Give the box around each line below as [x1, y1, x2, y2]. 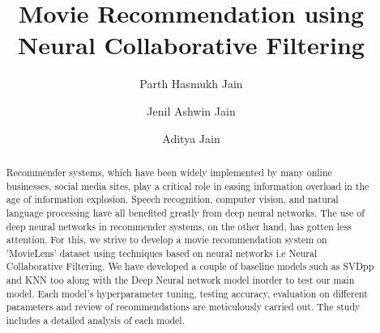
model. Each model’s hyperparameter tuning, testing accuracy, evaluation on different [6, 286, 368, 300]
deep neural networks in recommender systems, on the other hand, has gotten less [6, 219, 352, 233]
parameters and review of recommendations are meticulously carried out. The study [6, 300, 361, 314]
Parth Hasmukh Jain [139, 75, 243, 92]
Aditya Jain [162, 129, 220, 146]
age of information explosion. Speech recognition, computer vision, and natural [6, 192, 339, 206]
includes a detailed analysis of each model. [6, 314, 185, 327]
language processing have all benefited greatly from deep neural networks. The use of [6, 205, 365, 219]
